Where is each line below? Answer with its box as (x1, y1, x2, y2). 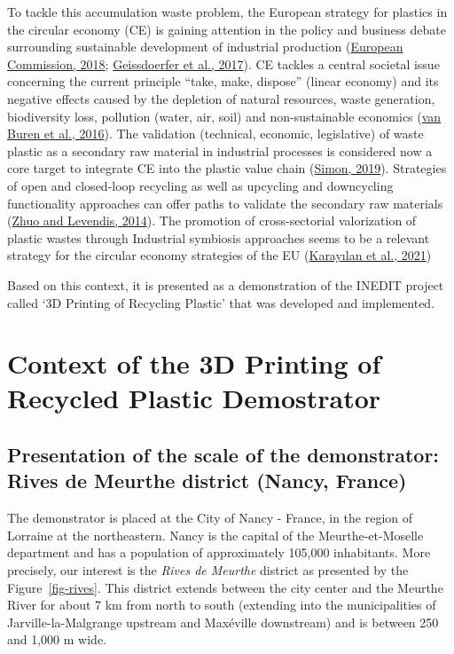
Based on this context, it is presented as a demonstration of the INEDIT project (7, 275, 444, 294)
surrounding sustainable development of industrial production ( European (7, 37, 403, 56)
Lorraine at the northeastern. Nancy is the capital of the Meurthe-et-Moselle (7, 525, 424, 544)
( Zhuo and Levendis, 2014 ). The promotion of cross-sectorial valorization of (7, 211, 417, 230)
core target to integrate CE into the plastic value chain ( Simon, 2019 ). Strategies (7, 159, 447, 177)
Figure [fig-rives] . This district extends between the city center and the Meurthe (7, 578, 443, 596)
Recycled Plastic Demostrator (7, 380, 381, 416)
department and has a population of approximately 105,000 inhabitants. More (7, 543, 431, 562)
